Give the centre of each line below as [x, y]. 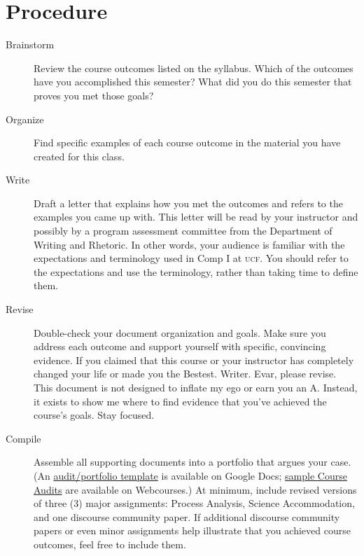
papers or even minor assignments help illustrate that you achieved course [192, 530]
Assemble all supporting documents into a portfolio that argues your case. [192, 462]
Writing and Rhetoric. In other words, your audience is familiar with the [189, 244]
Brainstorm [30, 44]
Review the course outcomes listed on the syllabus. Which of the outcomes [194, 68]
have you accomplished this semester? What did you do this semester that [193, 82]
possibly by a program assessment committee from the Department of [183, 231]
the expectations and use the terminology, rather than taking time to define [196, 271]
